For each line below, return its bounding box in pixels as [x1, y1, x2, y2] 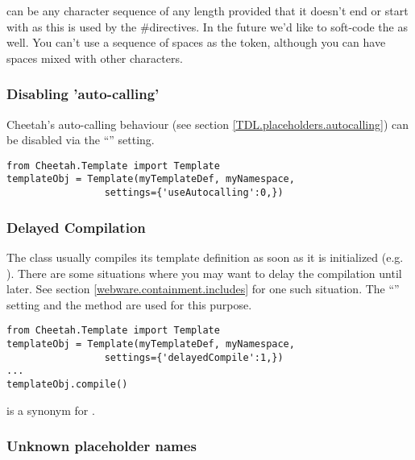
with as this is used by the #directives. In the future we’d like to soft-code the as [6, 18, 408, 35]
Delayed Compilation [6, 217, 146, 237]
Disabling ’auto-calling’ [6, 84, 160, 104]
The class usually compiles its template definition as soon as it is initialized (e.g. [6, 248, 404, 265]
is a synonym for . [6, 401, 95, 418]
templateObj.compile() [6, 378, 128, 390]
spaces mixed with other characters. [6, 49, 183, 66]
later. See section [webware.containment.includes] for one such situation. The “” [6, 280, 400, 297]
